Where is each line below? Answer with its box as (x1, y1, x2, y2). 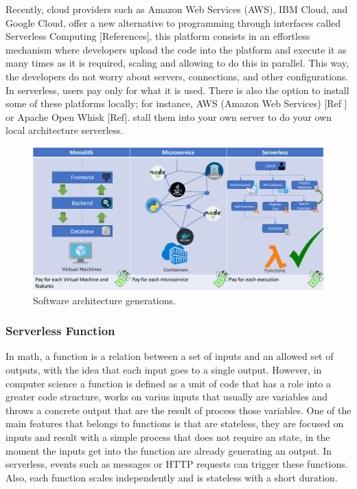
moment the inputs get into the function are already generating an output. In (5, 443, 332, 457)
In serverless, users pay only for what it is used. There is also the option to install (5, 82, 349, 97)
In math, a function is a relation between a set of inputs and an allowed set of (5, 349, 334, 363)
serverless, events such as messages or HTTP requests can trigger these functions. (5, 457, 348, 471)
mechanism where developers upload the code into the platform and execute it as (5, 42, 347, 56)
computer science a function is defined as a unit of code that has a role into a (5, 376, 332, 390)
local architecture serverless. (5, 123, 124, 137)
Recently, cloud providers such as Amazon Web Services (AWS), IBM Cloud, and (5, 2, 348, 16)
